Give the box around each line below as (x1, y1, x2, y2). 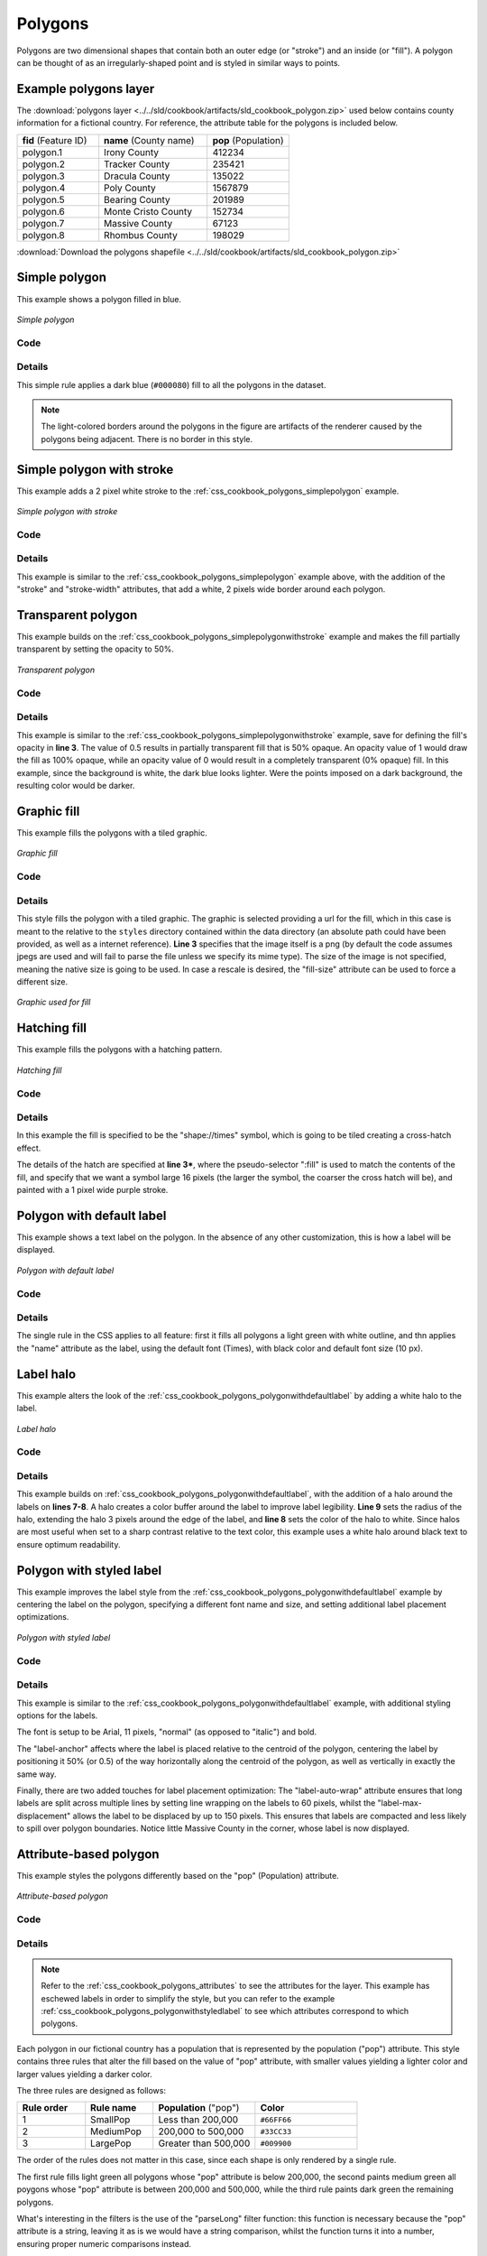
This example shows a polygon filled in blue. (16, 293, 182, 304)
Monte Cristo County (104, 205, 193, 217)
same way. (16, 1769, 58, 1780)
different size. (16, 976, 69, 987)
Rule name (90, 2102, 137, 2114)
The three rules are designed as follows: (16, 2085, 167, 2096)
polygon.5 (22, 193, 65, 206)
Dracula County (104, 170, 170, 182)
